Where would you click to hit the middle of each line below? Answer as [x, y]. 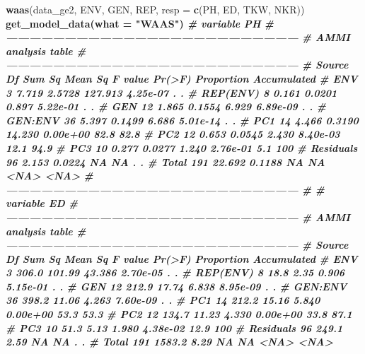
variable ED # [42, 203]
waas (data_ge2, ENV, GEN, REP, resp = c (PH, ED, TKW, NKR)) [155, 9]
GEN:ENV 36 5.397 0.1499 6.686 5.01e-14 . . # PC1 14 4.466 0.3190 [182, 120]
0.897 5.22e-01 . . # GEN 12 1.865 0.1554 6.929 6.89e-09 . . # [166, 106]
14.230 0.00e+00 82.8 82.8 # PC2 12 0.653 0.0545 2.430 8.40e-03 [173, 134]
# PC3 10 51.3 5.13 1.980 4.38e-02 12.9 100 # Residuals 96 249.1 [174, 328]
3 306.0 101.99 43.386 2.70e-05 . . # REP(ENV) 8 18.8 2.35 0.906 [175, 272]
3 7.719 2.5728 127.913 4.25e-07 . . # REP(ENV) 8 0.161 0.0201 [172, 92]
